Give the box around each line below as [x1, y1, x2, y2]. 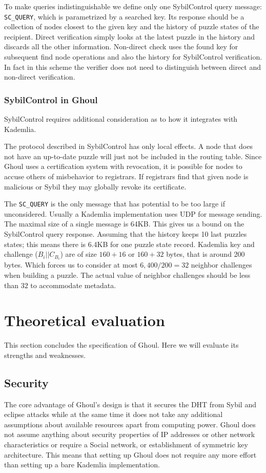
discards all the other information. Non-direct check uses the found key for [4, 41, 238, 52]
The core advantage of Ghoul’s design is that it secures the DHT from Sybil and [4, 399, 256, 409]
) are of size [60, 249, 97, 259]
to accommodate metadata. [30, 279, 116, 290]
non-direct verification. [4, 71, 75, 82]
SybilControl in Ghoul [4, 93, 98, 106]
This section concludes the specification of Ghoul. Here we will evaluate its [4, 339, 239, 350]
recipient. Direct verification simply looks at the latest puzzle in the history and [4, 31, 255, 42]
